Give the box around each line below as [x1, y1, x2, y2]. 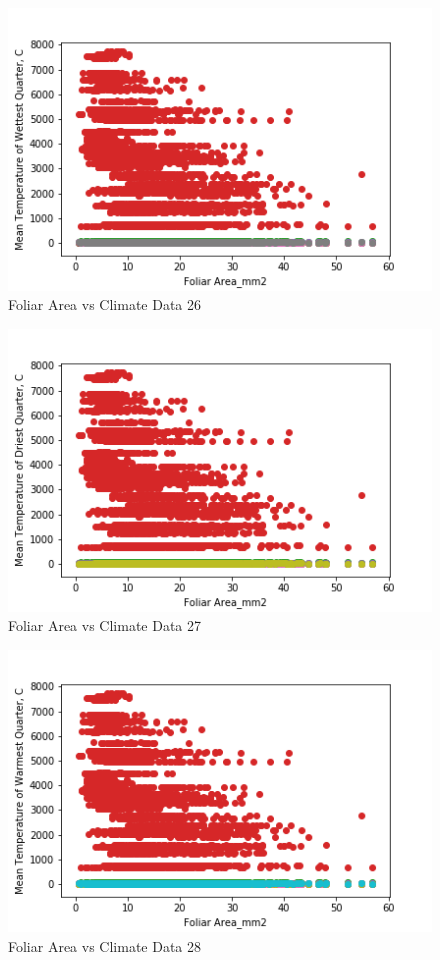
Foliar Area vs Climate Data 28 [8, 935, 202, 956]
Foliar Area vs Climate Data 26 [8, 294, 202, 315]
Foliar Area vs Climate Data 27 [8, 615, 202, 636]
